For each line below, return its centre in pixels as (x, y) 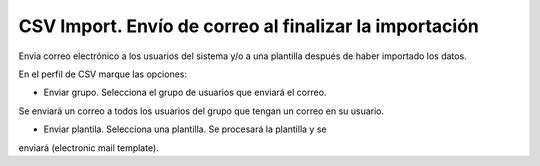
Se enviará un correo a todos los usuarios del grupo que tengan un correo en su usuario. (201, 111)
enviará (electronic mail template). (88, 147)
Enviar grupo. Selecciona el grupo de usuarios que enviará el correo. (185, 92)
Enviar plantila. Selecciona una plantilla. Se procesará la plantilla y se (185, 129)
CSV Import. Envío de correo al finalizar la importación (249, 26)
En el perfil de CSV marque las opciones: (103, 74)
